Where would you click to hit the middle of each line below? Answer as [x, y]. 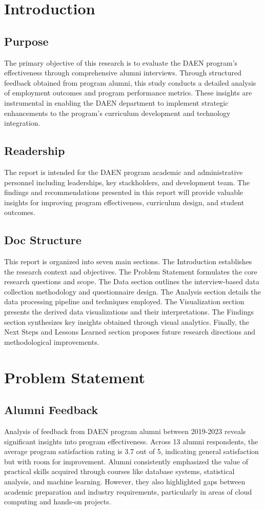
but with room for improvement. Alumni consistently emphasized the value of [126, 461]
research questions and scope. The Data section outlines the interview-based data [132, 281]
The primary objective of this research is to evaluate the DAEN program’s [121, 62]
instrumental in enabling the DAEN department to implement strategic [116, 102]
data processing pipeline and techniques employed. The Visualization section [124, 301]
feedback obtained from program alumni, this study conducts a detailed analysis [130, 82]
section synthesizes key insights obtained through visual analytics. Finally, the [127, 321]
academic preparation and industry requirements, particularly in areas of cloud [128, 491]
